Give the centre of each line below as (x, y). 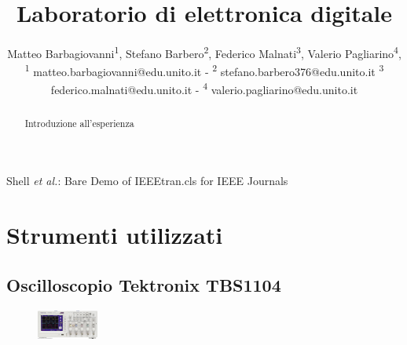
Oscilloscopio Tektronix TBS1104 (144, 284)
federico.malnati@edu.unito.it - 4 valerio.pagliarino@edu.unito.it (204, 89)
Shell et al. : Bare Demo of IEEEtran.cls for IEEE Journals (147, 181)
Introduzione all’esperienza (79, 123)
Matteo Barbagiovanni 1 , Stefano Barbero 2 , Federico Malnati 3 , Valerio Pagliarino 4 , (204, 52)
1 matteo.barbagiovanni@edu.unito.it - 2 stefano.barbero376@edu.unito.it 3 (204, 71)
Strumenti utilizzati (115, 235)
